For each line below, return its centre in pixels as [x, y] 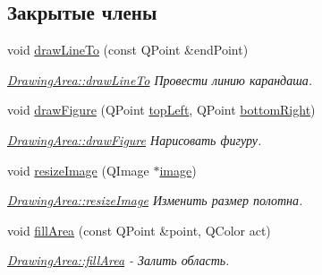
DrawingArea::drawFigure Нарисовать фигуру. [135, 139]
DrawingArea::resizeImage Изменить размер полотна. [155, 200]
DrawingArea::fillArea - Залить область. [119, 260]
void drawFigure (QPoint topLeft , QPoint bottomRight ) [161, 110]
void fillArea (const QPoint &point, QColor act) [139, 230]
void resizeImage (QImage [78, 170]
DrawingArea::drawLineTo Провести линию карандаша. [160, 79]
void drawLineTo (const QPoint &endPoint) [128, 50]
